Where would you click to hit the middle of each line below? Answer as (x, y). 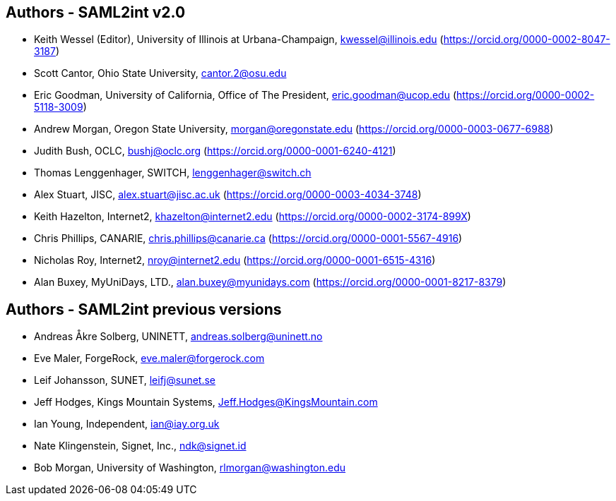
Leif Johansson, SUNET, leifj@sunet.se (125, 380)
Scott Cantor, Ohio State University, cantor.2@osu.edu (160, 73)
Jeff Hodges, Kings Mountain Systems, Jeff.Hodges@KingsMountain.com (206, 402)
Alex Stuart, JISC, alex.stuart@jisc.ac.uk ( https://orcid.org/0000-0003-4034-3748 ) (228, 195)
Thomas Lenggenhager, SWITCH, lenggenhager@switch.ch (173, 173)
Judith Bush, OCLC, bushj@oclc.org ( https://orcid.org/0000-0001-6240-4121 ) (215, 151)
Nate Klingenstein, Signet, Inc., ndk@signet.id (140, 446)
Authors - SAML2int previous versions (144, 309)
